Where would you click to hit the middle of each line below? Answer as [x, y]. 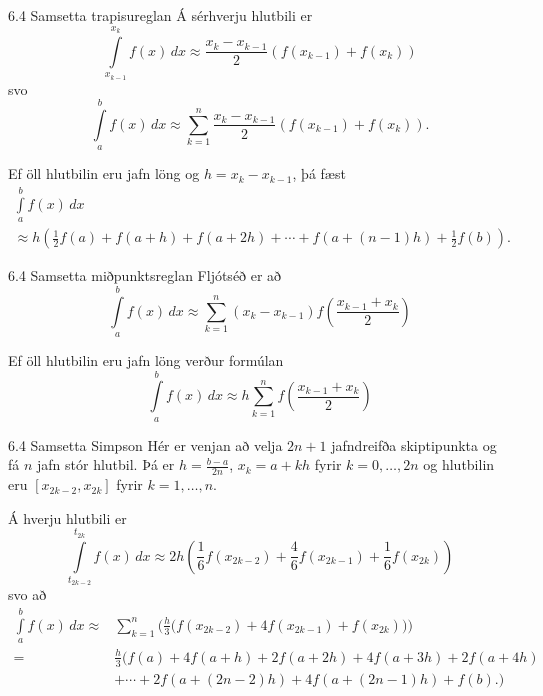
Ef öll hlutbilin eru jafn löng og [104, 173]
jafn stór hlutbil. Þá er [106, 464]
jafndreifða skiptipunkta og [414, 444]
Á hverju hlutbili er [67, 517]
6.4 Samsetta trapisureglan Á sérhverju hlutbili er [160, 15]
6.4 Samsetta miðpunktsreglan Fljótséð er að [145, 275]
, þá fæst [319, 173]
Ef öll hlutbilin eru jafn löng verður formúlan [146, 360]
